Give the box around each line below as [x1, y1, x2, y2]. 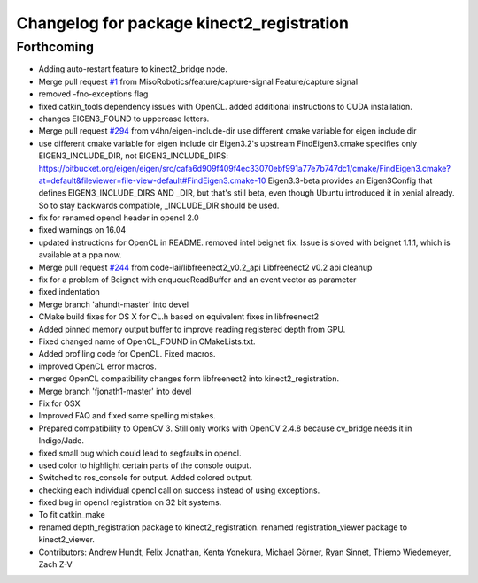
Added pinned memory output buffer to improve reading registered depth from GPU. [38, 324, 346, 334]
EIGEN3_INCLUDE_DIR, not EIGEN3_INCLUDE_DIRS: [38, 150, 229, 161]
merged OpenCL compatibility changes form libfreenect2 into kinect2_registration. [38, 373, 340, 384]
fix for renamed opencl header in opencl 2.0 [38, 212, 199, 223]
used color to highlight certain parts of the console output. [38, 460, 251, 471]
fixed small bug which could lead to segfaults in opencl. [38, 448, 242, 458]
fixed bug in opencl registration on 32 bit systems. [38, 497, 222, 508]
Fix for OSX [38, 398, 81, 409]
